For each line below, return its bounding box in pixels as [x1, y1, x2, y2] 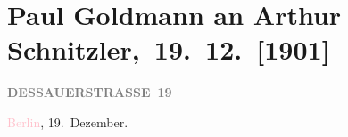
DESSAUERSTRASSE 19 [7, 83, 172, 101]
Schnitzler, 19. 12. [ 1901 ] [7, 31, 330, 68]
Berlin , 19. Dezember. [7, 112, 128, 131]
